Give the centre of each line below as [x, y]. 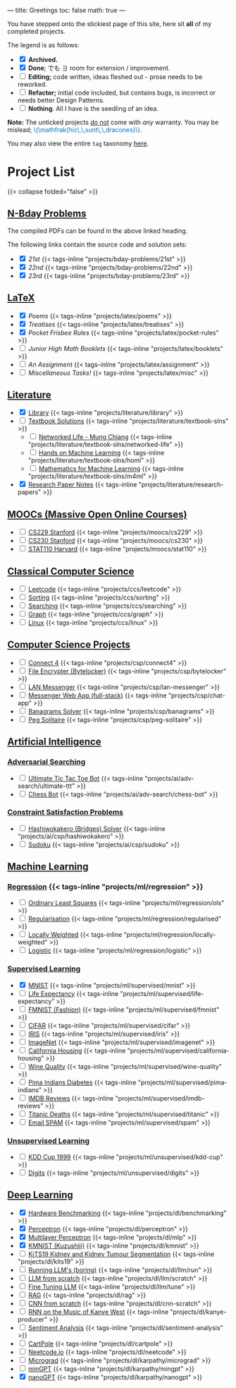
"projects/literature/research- [181, 485]
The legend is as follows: [43, 45]
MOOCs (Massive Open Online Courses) [97, 514]
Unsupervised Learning [49, 1141]
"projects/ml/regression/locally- [170, 935]
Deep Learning [40, 1195]
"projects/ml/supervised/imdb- [160, 1098]
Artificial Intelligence [54, 742]
